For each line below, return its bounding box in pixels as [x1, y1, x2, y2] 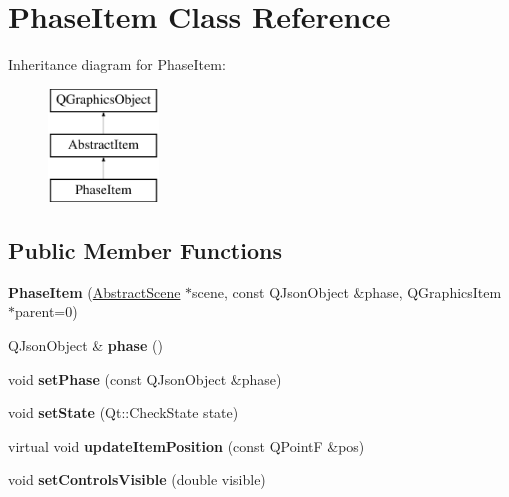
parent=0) [15, 301, 78, 322]
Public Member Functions [8, 235, 282, 266]
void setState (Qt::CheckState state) [8, 402, 239, 423]
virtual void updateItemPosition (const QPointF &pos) [8, 435, 365, 456]
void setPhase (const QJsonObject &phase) [8, 368, 282, 389]
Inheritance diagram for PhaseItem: [8, 54, 226, 75]
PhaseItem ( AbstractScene [8, 281, 181, 302]
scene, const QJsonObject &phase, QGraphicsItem [192, 281, 502, 302]
